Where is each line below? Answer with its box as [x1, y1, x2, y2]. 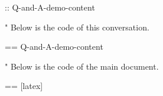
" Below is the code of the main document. [5, 60, 159, 72]
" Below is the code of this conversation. [5, 20, 149, 33]
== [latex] [5, 80, 43, 92]
